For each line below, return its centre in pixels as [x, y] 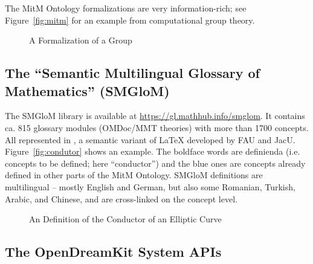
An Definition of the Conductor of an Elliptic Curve [125, 219]
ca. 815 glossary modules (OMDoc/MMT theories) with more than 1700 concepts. [157, 127]
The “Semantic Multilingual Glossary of [132, 73]
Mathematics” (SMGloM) [87, 90]
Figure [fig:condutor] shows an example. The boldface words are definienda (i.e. [153, 151]
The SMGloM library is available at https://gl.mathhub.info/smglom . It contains [155, 116]
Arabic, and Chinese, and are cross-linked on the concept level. [121, 198]
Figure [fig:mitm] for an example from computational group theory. [130, 20]
